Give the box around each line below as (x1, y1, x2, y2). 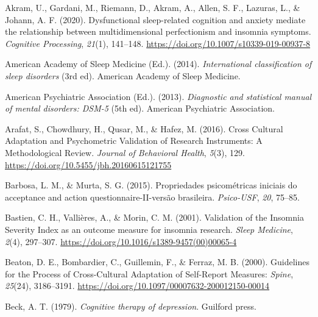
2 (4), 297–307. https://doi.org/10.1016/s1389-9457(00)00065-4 (5, 235, 237, 248)
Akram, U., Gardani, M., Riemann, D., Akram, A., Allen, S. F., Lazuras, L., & (5, 1, 300, 13)
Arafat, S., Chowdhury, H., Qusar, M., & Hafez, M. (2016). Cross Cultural (5, 122, 283, 135)
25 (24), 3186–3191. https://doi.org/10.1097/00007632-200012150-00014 (5, 279, 270, 292)
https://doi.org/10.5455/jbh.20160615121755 (5, 158, 172, 171)
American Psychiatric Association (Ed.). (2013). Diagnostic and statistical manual (5, 90, 312, 102)
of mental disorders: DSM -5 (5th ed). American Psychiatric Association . (5, 102, 275, 115)
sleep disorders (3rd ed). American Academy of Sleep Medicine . (5, 69, 241, 82)
